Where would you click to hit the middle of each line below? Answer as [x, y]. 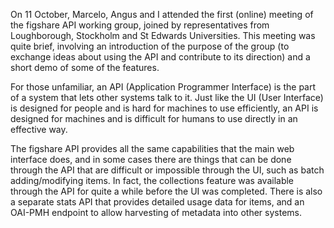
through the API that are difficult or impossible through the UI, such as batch [167, 170]
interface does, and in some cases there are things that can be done [151, 159]
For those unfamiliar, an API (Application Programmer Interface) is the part [163, 87]
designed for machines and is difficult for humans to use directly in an [154, 118]
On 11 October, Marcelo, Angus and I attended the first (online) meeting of [162, 14]
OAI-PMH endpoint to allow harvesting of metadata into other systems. [156, 212]
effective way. [39, 129]
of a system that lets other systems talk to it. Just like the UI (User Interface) [167, 97]
